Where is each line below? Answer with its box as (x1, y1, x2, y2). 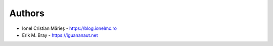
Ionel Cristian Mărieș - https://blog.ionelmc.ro (22, 25, 117, 31)
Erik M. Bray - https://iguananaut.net (22, 32, 98, 38)
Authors (9, 8, 45, 19)
